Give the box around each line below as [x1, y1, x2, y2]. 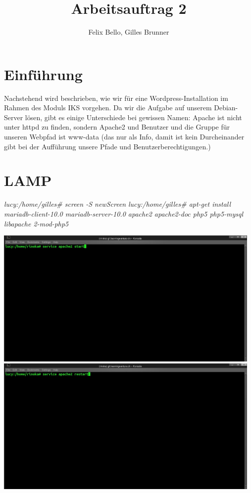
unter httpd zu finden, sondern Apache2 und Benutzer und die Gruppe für [4, 122, 230, 132]
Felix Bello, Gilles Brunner [88, 27, 169, 37]
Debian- [214, 102, 238, 113]
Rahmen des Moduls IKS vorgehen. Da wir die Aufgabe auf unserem [4, 102, 212, 113]
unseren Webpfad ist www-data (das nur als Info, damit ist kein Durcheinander [4, 132, 245, 142]
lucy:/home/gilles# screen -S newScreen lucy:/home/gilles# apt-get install [4, 199, 231, 209]
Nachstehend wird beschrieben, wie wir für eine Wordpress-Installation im [4, 92, 228, 103]
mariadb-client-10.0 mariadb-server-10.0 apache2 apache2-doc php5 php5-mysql [4, 208, 244, 219]
